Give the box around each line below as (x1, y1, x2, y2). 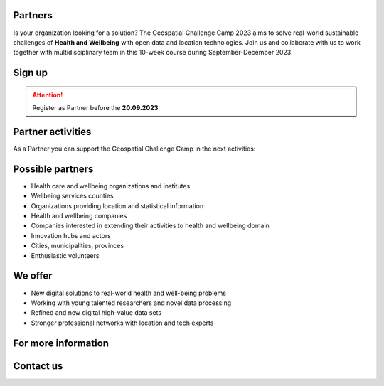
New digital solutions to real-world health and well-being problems (31, 289, 227, 297)
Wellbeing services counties (31, 192, 114, 200)
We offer (13, 270, 53, 282)
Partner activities (13, 125, 92, 138)
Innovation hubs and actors (31, 231, 112, 240)
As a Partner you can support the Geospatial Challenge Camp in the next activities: (13, 144, 256, 153)
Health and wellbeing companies (31, 212, 127, 220)
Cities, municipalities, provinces (31, 242, 124, 250)
